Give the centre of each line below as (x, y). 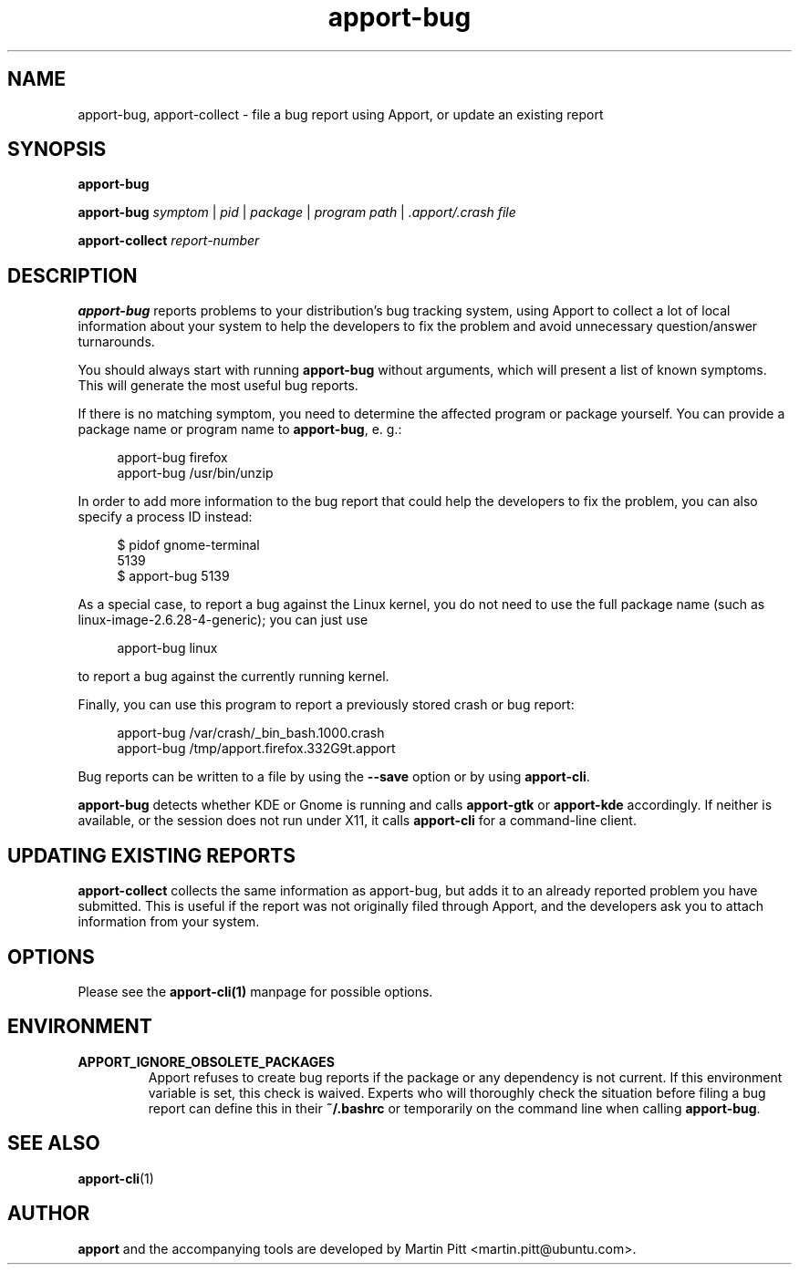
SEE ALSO (54, 1143)
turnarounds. (116, 342)
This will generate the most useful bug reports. (218, 386)
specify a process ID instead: (165, 517)
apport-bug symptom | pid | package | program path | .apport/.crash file (297, 212)
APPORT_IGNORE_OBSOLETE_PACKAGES (207, 1061)
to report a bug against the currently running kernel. (233, 677)
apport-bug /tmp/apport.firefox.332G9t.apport (256, 749)
